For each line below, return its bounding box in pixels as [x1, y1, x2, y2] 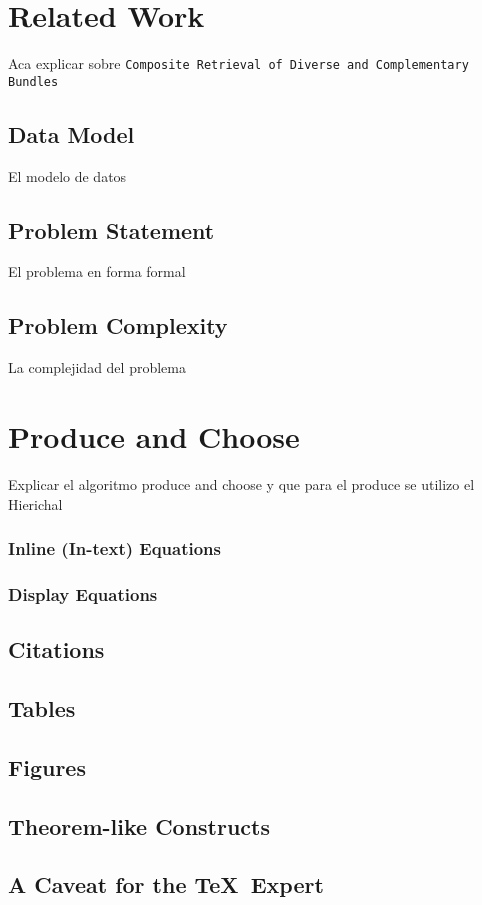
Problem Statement [8, 214, 215, 245]
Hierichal [8, 493, 63, 514]
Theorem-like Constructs [8, 810, 271, 841]
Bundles [8, 74, 59, 89]
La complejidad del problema [8, 357, 186, 378]
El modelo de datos [8, 165, 127, 186]
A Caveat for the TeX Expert [8, 869, 324, 900]
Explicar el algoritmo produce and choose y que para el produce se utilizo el [8, 473, 475, 494]
